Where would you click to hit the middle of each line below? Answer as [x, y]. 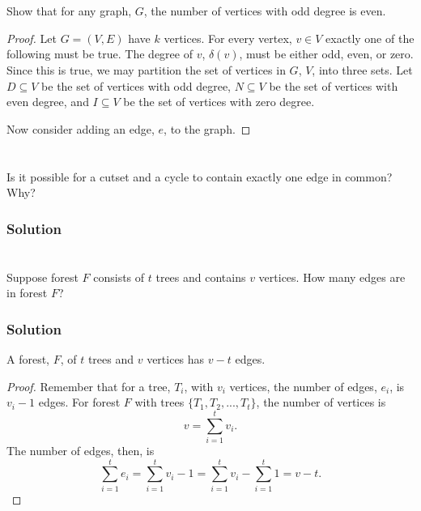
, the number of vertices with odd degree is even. [265, 11]
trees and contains [201, 277]
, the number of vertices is [321, 402]
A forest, [28, 359]
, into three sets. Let [362, 69]
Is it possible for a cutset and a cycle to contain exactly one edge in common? [200, 176]
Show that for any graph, [69, 11]
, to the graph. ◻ [207, 128]
